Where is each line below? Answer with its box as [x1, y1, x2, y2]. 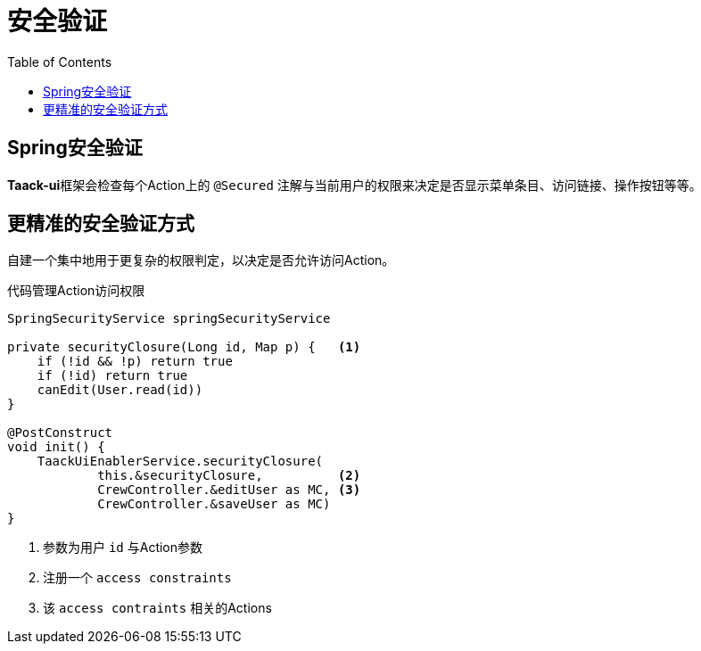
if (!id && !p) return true [37, 354, 233, 369]
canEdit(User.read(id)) [37, 383, 203, 398]
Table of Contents [7, 54, 112, 70]
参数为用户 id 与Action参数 [43, 540, 203, 556]
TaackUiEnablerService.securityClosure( [37, 454, 324, 469]
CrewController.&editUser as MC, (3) [97, 482, 361, 498]
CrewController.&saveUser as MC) [97, 497, 331, 512]
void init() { [7, 440, 105, 455]
